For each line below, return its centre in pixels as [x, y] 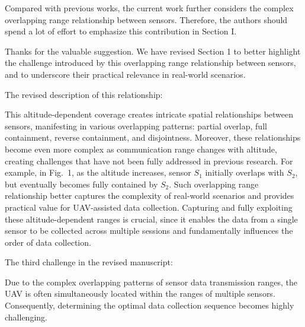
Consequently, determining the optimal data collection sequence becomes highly [150, 305]
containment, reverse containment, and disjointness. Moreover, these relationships [153, 137]
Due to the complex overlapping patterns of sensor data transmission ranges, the [151, 282]
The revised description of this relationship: [84, 94]
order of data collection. [48, 242]
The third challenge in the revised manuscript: [89, 262]
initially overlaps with [245, 172]
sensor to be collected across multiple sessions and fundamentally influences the [149, 231]
